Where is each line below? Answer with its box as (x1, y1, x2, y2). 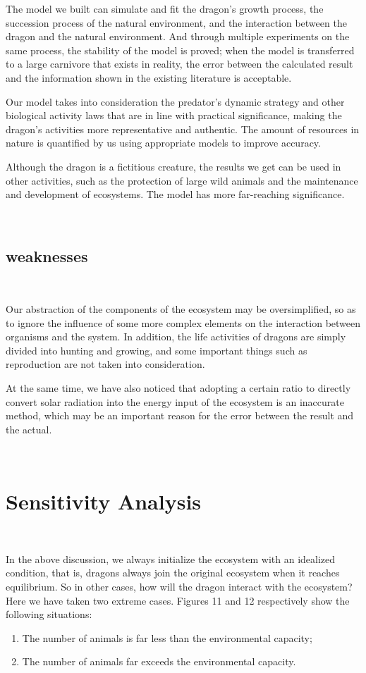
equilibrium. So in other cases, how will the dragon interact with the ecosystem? (6, 579, 353, 593)
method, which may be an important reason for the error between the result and (6, 408, 354, 423)
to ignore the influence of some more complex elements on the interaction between (6, 315, 361, 330)
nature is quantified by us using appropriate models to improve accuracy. (6, 135, 321, 150)
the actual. (6, 421, 52, 436)
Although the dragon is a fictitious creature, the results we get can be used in (6, 159, 341, 173)
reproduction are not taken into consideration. (6, 357, 205, 371)
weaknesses (6, 245, 88, 266)
